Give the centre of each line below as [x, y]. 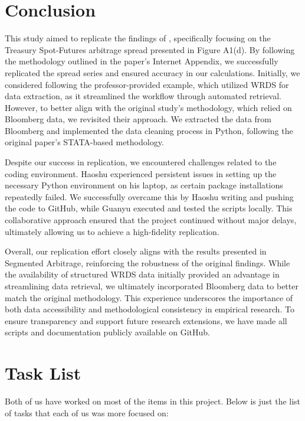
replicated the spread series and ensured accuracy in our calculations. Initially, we [152, 72]
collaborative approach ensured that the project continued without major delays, [151, 220]
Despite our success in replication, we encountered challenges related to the [141, 162]
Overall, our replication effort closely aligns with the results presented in [136, 251]
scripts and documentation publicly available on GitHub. [108, 332]
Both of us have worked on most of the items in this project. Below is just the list [153, 401]
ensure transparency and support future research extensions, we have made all [146, 320]
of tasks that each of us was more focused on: [87, 412]
